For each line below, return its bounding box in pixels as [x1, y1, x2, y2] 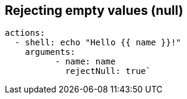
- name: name [55, 57, 116, 67]
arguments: [24, 47, 76, 57]
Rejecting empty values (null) [5, 3, 183, 18]
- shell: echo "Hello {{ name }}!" [14, 38, 182, 48]
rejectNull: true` [65, 66, 151, 76]
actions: [5, 28, 45, 38]
